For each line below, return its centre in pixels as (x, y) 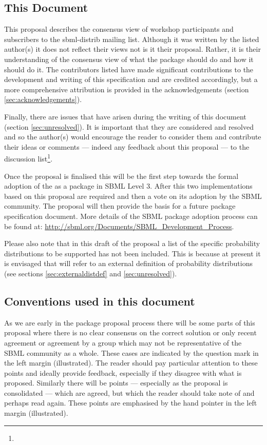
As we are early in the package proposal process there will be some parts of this (130, 322)
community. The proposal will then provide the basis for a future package (120, 206)
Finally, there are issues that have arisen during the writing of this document (125, 116)
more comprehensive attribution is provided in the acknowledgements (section (127, 89)
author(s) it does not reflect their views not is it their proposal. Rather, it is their (132, 49)
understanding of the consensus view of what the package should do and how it (129, 59)
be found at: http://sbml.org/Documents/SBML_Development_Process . (119, 226)
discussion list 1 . (28, 158)
